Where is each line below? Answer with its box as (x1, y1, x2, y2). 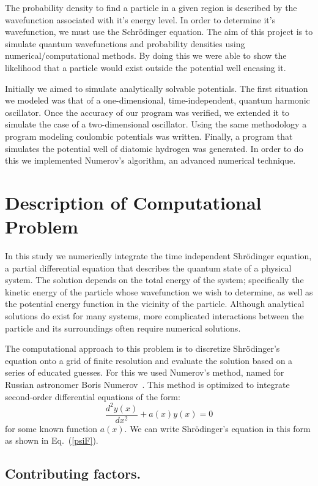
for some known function (5, 422, 98, 435)
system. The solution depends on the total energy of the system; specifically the (5, 273, 304, 286)
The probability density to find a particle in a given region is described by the (5, 1, 297, 13)
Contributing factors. (5, 464, 141, 483)
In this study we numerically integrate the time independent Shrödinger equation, (5, 249, 312, 262)
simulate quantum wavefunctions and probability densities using (5, 37, 245, 50)
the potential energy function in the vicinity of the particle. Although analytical (5, 297, 305, 310)
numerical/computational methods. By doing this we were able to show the (5, 49, 287, 62)
